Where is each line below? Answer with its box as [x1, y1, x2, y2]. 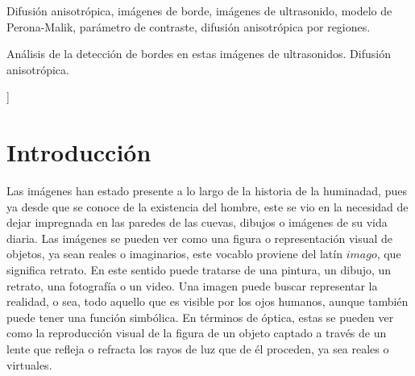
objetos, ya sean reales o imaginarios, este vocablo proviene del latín [6, 245, 342, 262]
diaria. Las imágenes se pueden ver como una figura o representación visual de [6, 229, 393, 246]
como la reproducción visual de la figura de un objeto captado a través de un [6, 324, 387, 341]
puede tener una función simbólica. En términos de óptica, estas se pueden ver [6, 308, 394, 325]
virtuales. [6, 356, 52, 373]
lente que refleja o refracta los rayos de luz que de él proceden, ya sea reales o [6, 340, 389, 357]
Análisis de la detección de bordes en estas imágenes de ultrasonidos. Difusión [6, 45, 391, 62]
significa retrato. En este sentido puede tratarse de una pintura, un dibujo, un [6, 261, 392, 278]
